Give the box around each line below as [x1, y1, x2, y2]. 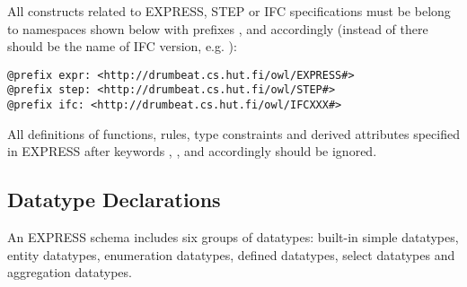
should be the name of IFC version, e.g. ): [7, 37, 237, 56]
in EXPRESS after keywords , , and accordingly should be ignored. [7, 142, 377, 161]
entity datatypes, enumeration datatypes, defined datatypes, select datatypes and [7, 245, 455, 264]
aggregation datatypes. [7, 263, 132, 282]
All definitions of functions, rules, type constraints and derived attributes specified [7, 124, 460, 143]
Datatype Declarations [7, 186, 221, 213]
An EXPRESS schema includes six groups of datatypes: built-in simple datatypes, [7, 228, 459, 247]
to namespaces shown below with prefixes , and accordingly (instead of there [7, 19, 428, 38]
